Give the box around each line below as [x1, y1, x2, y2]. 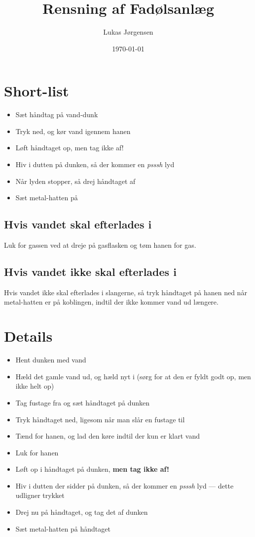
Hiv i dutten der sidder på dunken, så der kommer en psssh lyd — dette [15, 480, 234, 491]
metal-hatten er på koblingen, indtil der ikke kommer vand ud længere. [4, 297, 219, 307]
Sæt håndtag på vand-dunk [15, 109, 98, 120]
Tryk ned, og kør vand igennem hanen [15, 126, 131, 136]
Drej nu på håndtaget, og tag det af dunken [15, 507, 148, 517]
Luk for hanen [15, 447, 59, 457]
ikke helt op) [15, 381, 54, 391]
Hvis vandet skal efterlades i [4, 217, 152, 232]
